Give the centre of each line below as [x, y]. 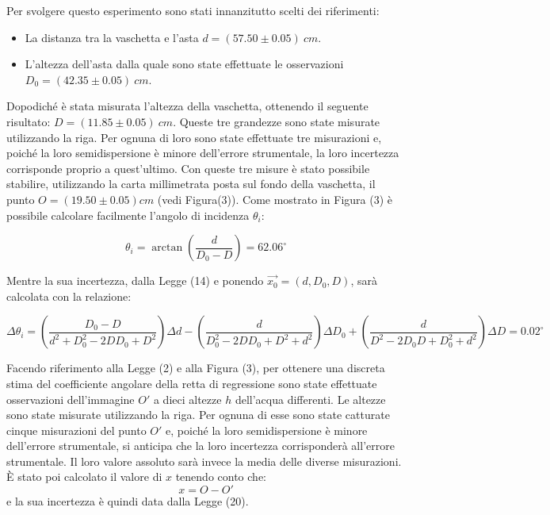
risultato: [29, 121]
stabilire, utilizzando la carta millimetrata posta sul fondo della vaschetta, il [191, 184]
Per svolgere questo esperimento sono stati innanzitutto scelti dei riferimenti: [193, 10]
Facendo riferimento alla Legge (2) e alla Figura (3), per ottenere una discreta [196, 368]
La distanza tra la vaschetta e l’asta [112, 37]
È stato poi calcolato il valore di [84, 477]
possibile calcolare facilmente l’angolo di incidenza [128, 215]
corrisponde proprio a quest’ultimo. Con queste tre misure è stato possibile [188, 168]
